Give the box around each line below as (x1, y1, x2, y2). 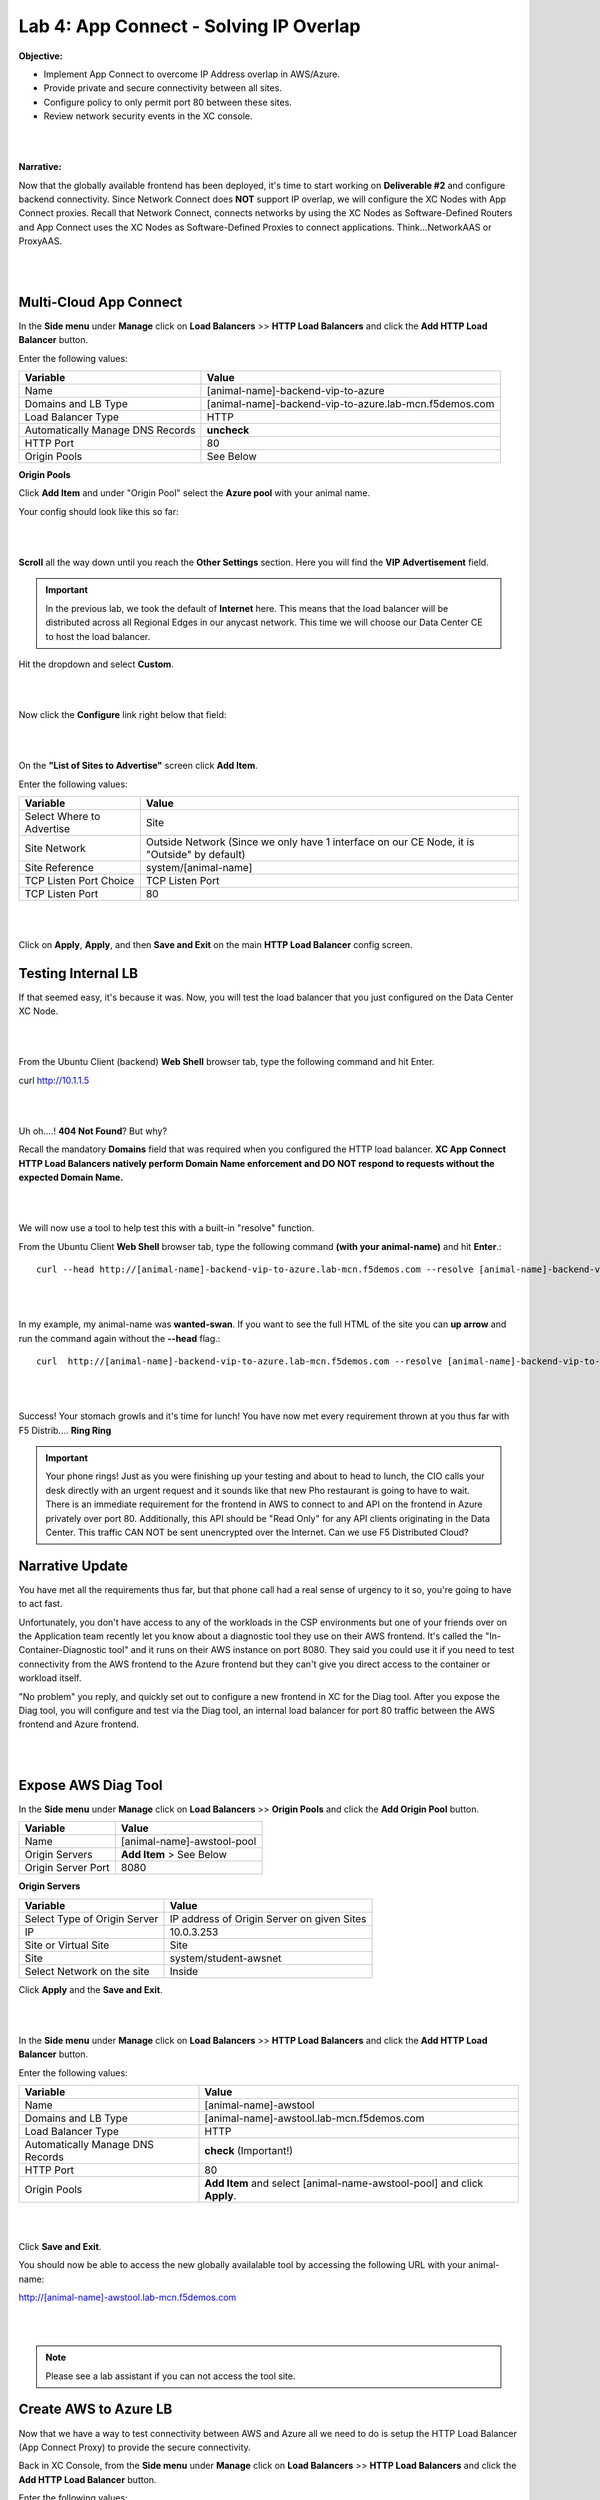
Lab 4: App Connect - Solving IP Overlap (18, 15, 361, 37)
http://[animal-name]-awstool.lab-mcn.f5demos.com (18, 2291, 237, 2304)
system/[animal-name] (145, 861, 253, 875)
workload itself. (18, 1672, 82, 1684)
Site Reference (24, 861, 94, 875)
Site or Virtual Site (24, 1938, 110, 1952)
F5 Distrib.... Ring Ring (18, 1424, 112, 1436)
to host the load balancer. (45, 630, 151, 642)
